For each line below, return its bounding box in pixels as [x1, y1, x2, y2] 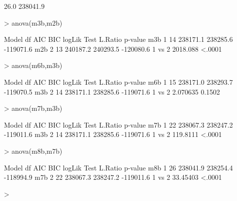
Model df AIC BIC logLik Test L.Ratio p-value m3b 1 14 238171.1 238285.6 [4, 34, 233, 44]
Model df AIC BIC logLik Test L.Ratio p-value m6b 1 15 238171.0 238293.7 [4, 76, 233, 87]
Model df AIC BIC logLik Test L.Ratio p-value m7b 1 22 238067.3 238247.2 [4, 119, 233, 130]
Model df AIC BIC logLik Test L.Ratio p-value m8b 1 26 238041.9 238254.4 [4, 162, 233, 172]
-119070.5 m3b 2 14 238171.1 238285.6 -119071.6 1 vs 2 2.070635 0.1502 [4, 86, 220, 97]
